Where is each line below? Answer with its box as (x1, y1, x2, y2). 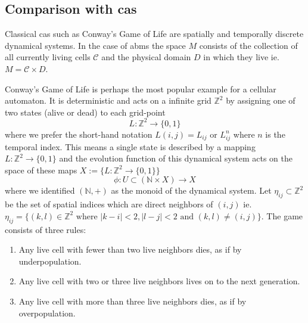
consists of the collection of (199, 39, 298, 51)
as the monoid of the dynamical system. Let (111, 184, 272, 197)
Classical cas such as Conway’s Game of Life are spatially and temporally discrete (5, 27, 304, 40)
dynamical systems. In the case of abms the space (5, 39, 186, 51)
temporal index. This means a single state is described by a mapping (5, 140, 256, 153)
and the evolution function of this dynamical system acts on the (59, 152, 293, 164)
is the (265, 128, 285, 140)
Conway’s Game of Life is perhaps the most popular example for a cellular (5, 82, 276, 95)
